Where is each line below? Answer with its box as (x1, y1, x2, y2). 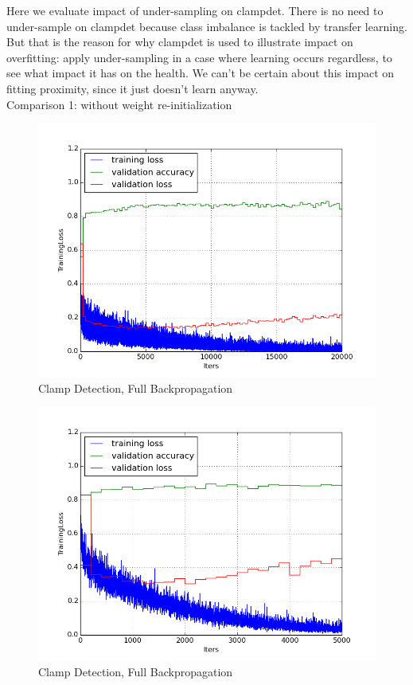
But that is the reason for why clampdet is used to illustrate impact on (6, 33, 353, 50)
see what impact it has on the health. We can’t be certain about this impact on (6, 65, 395, 81)
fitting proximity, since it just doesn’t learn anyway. (6, 80, 259, 96)
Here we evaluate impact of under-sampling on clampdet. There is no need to (6, 2, 384, 18)
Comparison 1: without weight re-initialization (6, 96, 232, 112)
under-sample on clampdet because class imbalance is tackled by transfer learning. (6, 18, 407, 34)
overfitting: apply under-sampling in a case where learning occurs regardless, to (6, 49, 392, 65)
